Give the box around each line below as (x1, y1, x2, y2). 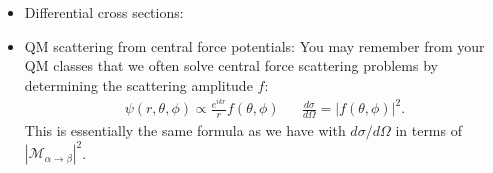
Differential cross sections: (24, 2, 184, 22)
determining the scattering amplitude (24, 74, 253, 95)
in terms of (395, 120, 462, 141)
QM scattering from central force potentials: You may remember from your (24, 35, 485, 56)
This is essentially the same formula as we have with (24, 120, 346, 141)
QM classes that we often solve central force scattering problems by (24, 55, 438, 76)
